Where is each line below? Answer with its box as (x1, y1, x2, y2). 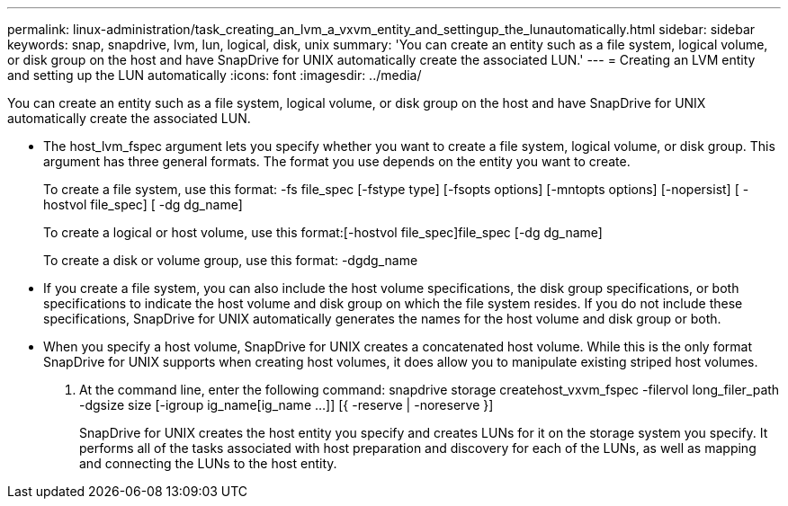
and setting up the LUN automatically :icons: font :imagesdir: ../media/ (7, 67, 422, 83)
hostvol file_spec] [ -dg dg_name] (43, 197, 243, 212)
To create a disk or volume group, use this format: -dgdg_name (43, 253, 418, 268)
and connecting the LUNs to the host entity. (79, 456, 337, 471)
